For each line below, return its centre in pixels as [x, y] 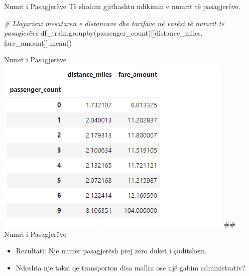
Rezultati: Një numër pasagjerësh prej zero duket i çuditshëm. [111, 251]
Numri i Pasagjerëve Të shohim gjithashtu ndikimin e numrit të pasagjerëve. [122, 6]
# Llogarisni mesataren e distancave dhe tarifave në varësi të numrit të [114, 23]
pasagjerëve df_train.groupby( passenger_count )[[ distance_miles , [103, 33]
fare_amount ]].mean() [38, 42]
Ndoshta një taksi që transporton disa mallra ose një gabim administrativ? [131, 267]
